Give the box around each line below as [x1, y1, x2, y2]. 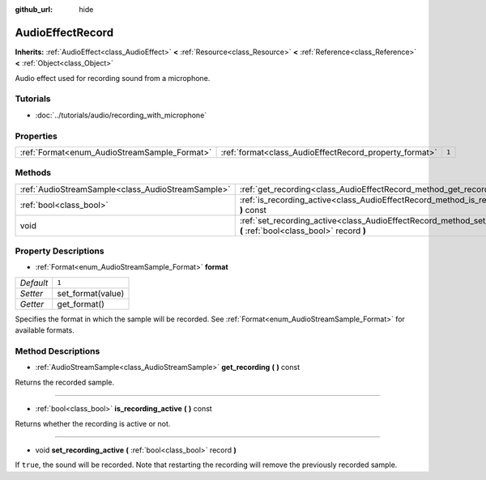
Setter [19, 287, 44, 299]
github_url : [15, 5, 53, 14]
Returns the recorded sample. [15, 377, 115, 387]
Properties [15, 130, 58, 142]
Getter [19, 298, 45, 309]
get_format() [57, 298, 105, 309]
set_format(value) [57, 287, 125, 299]
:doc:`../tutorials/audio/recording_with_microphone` [35, 110, 207, 120]
